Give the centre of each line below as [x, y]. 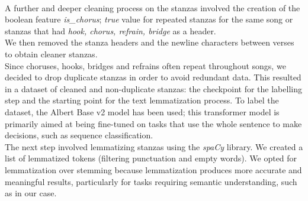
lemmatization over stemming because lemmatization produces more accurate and [153, 169]
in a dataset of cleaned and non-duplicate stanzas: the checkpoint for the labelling [153, 88]
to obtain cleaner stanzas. [51, 54]
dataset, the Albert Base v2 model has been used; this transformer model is [142, 111]
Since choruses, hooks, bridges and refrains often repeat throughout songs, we [145, 65]
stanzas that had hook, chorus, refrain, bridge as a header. [110, 30]
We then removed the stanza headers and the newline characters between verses [150, 42]
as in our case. [31, 193]
